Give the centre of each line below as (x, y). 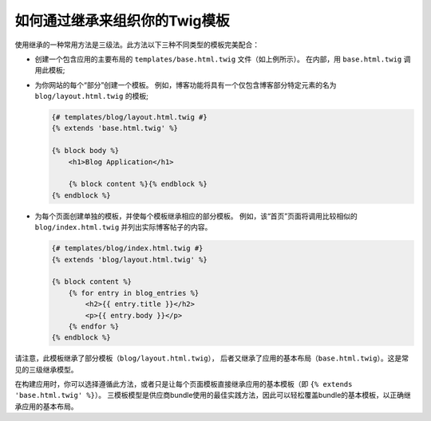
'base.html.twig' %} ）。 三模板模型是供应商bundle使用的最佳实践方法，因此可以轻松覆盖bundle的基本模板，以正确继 (213, 395)
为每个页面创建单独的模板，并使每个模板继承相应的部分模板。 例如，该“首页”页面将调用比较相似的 (196, 216)
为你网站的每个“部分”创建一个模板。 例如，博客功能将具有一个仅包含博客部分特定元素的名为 (186, 85)
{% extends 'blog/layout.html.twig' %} (129, 260)
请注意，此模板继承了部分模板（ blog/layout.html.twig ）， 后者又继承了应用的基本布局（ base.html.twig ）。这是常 (212, 358)
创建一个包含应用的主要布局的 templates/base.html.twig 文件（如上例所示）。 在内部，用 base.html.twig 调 (223, 59)
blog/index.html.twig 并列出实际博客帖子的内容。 (123, 227)
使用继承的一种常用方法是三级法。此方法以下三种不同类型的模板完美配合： (137, 45)
